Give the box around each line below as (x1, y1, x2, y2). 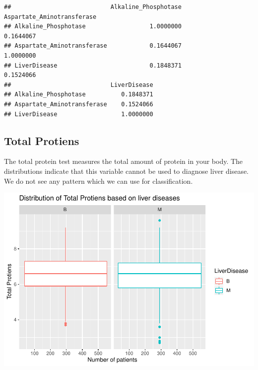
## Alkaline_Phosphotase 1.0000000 (4, 23, 182, 30)
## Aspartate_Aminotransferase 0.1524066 (4, 100, 153, 108)
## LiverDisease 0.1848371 (4, 62, 182, 69)
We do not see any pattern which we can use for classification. (4, 175, 193, 186)
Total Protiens (4, 133, 79, 148)
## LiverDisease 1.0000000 (4, 110, 153, 118)
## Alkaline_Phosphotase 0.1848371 (4, 91, 153, 98)
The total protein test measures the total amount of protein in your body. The (4, 156, 243, 166)
